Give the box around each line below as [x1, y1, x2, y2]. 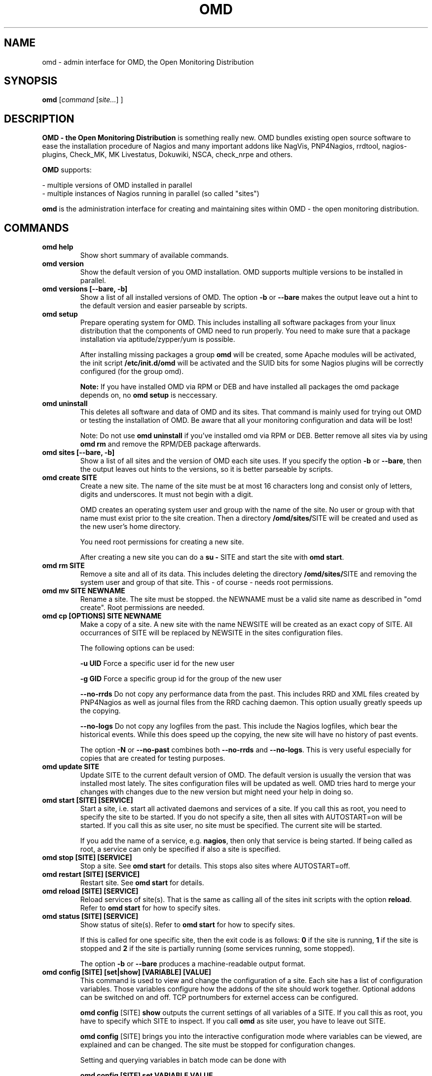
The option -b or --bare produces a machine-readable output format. [80, 959, 306, 968]
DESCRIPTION [4, 112, 74, 125]
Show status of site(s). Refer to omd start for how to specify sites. [80, 920, 295, 929]
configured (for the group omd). [80, 367, 184, 376]
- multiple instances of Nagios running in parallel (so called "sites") [42, 189, 259, 198]
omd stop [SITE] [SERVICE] [42, 853, 132, 862]
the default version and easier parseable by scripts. [80, 301, 248, 310]
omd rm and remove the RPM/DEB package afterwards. [80, 440, 261, 449]
